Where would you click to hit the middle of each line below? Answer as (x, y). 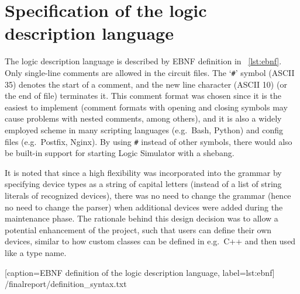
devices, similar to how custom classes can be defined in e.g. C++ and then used (150, 241)
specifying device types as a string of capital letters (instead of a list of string (143, 184)
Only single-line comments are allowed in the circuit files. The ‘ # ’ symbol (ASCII (150, 72)
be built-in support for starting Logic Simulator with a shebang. (120, 153)
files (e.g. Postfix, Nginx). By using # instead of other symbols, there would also (149, 141)
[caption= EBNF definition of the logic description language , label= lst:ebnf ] (140, 272)
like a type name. (36, 252)
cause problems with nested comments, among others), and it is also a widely (143, 118)
